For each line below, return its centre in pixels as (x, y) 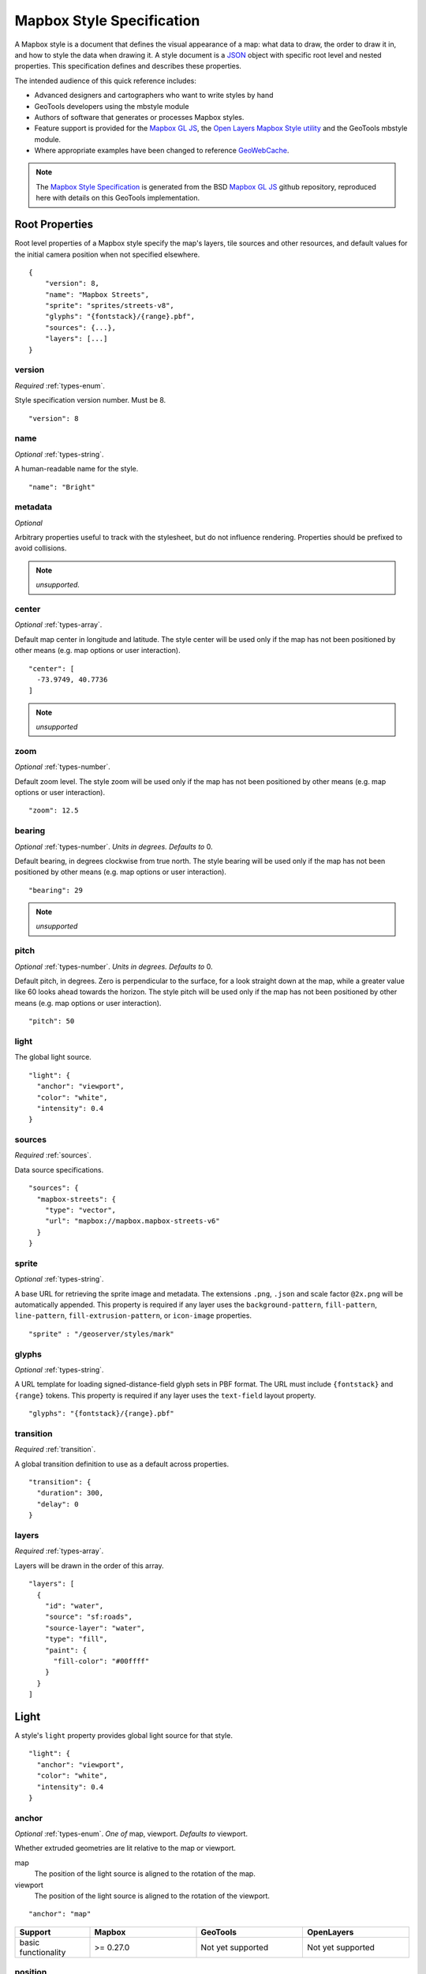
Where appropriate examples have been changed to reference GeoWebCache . (162, 151)
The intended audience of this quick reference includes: (105, 81)
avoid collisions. (41, 548)
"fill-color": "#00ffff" (101, 1661)
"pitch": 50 (52, 1021)
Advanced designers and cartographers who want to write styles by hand (154, 96)
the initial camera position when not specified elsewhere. (107, 254)
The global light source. (53, 1057)
